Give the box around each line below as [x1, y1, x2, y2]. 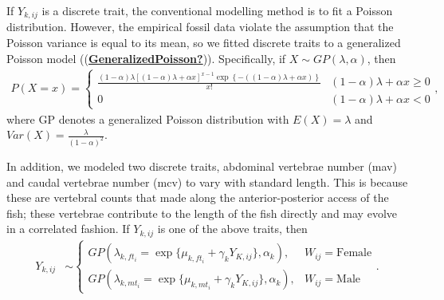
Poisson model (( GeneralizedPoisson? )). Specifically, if [6, 49, 286, 66]
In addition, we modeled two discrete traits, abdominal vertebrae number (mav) [6, 158, 397, 175]
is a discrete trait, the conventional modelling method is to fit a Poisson [41, 2, 393, 18]
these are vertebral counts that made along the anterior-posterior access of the [6, 189, 389, 206]
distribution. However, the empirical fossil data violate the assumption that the [6, 18, 394, 35]
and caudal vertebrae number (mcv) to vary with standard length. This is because [6, 173, 408, 190]
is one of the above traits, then [157, 220, 308, 237]
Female [336, 247, 372, 259]
